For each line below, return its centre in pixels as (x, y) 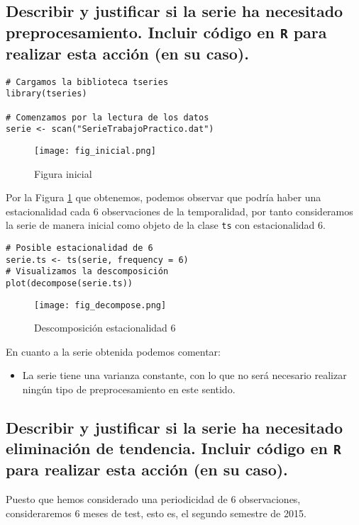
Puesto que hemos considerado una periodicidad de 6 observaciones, (153, 499)
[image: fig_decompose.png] (100, 305)
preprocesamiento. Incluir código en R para (166, 32)
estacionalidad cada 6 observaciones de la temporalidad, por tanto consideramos (179, 211)
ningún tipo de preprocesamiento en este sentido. (129, 389)
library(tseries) (46, 94)
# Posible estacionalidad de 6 (79, 248)
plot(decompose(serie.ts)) (69, 283)
